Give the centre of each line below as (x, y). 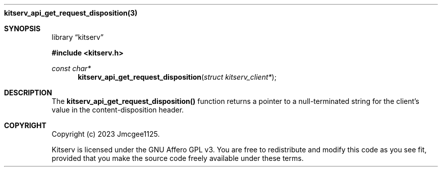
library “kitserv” (78, 37)
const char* (71, 68)
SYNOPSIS (22, 28)
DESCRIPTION (28, 93)
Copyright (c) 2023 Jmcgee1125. (106, 134)
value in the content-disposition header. (118, 110)
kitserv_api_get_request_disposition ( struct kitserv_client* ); (177, 77)
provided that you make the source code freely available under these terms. (178, 158)
